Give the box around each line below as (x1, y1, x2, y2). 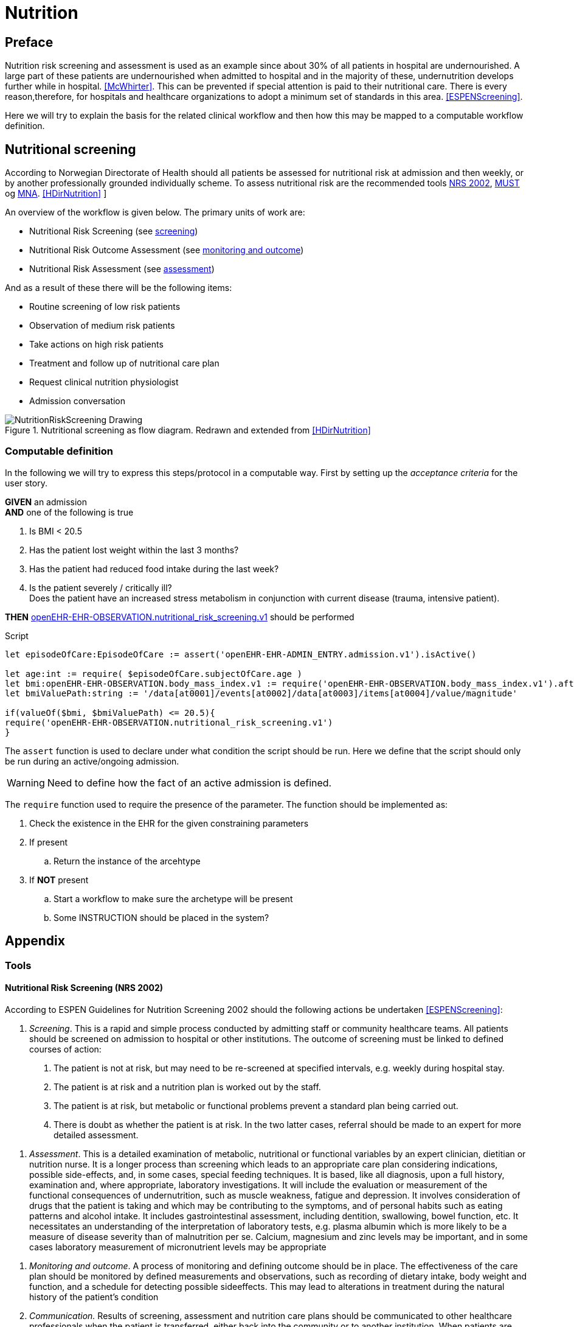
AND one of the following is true (5, 506, 134, 517)
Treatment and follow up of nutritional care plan (29, 358, 220, 369)
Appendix (5, 933, 65, 949)
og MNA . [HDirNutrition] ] (5, 188, 107, 199)
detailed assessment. (54, 1129, 139, 1140)
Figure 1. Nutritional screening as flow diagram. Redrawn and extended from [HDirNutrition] (5, 425, 371, 436)
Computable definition (5, 445, 113, 458)
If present (29, 836, 68, 847)
